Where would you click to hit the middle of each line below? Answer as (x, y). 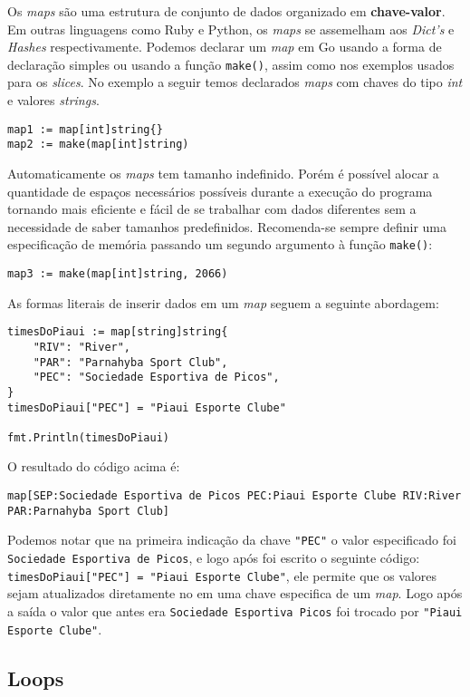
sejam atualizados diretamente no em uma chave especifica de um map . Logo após (235, 593)
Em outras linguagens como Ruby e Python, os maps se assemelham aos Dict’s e (231, 29)
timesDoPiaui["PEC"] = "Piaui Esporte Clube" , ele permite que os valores (222, 575)
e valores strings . (53, 100)
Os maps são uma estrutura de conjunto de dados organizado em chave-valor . (226, 11)
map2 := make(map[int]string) (98, 145)
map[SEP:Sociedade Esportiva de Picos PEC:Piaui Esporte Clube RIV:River (235, 496)
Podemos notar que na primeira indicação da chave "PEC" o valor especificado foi (232, 540)
